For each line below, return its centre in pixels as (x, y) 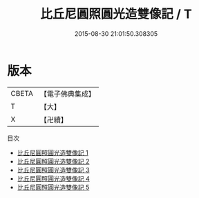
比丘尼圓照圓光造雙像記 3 (53, 170)
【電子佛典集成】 (67, 94)
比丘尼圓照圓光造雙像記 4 (53, 178)
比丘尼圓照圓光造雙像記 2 (53, 161)
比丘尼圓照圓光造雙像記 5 (53, 187)
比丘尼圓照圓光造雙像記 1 (53, 152)
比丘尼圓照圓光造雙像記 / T (116, 14)
